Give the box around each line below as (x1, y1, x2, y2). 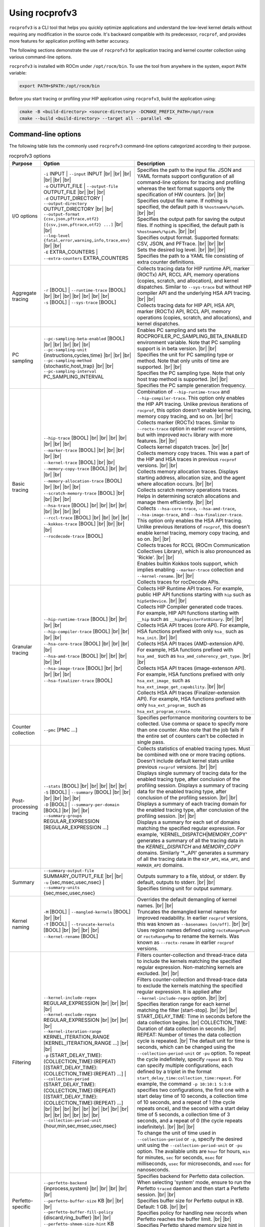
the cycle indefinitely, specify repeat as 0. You (137, 1056, 243, 1063)
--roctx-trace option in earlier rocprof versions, (137, 425, 247, 432)
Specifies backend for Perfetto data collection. (137, 1173, 245, 1179)
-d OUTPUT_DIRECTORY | (43, 195, 104, 201)
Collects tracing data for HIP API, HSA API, (137, 302, 236, 309)
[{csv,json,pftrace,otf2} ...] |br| (43, 221, 123, 228)
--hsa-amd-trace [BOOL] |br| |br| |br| (43, 652, 127, 659)
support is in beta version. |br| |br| (137, 345, 217, 352)
